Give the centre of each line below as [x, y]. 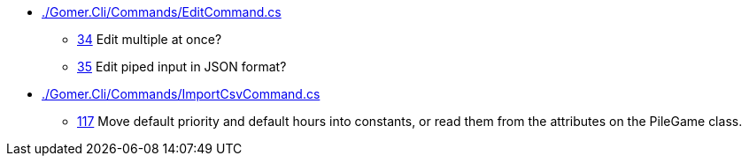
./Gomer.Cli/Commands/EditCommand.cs [162, 12]
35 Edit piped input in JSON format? [182, 67]
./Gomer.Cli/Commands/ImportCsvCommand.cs [181, 94]
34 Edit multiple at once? [150, 39]
